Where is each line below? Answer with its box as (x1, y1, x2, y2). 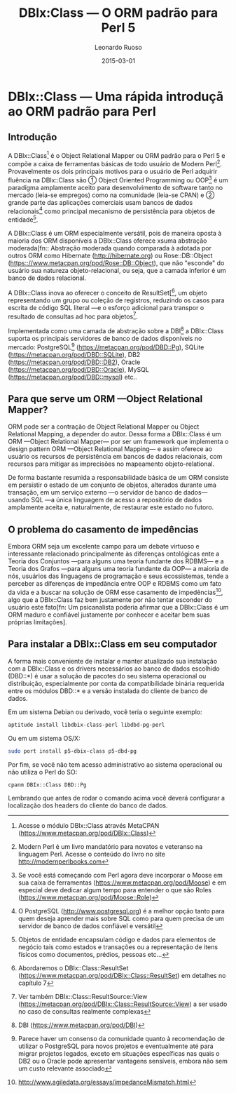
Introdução (8, 131, 57, 143)
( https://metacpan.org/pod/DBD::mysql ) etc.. (8, 373, 137, 381)
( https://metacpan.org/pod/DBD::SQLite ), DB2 (8, 350, 141, 358)
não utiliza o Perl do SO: (8, 767, 78, 776)
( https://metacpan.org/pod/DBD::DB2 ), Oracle (8, 358, 141, 366)
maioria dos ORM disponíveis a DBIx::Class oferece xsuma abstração (8, 236, 207, 245)
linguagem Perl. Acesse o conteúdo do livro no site (18, 850, 165, 859)
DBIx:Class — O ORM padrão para (18, 5, 218, 21)
